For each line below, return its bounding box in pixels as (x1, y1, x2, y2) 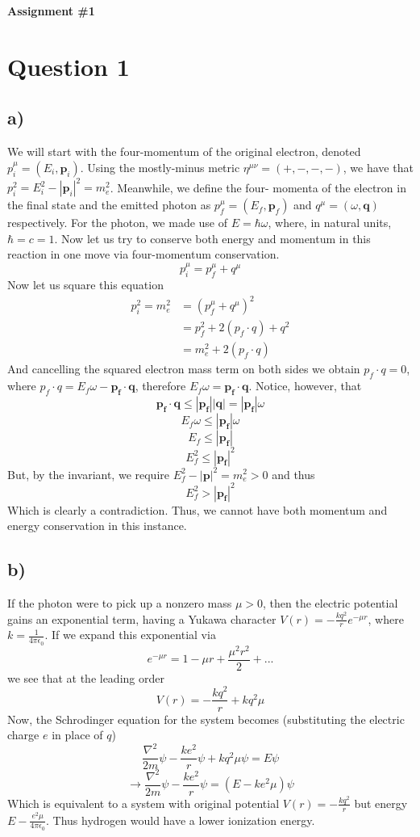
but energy (354, 794, 408, 811)
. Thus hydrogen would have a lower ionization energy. (46, 811, 315, 828)
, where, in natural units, (268, 214, 392, 231)
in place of (52, 726, 103, 743)
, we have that (343, 158, 414, 175)
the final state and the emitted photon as (7, 196, 211, 213)
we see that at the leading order (7, 669, 164, 686)
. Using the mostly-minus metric (80, 158, 240, 175)
